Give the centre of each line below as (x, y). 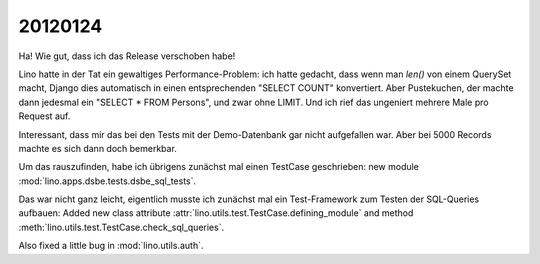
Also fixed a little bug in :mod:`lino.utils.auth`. (111, 246)
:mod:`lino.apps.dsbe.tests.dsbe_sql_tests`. (107, 181)
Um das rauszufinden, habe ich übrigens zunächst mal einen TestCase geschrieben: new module (219, 167)
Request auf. (44, 116)
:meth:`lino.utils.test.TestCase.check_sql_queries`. (121, 227)
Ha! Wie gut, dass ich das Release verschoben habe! (127, 56)
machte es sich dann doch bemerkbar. (97, 148)
